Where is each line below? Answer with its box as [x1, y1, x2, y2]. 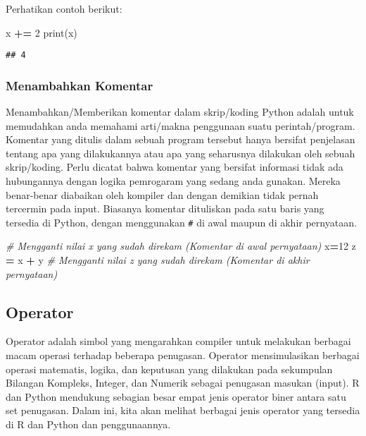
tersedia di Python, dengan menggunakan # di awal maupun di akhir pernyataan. [6, 214, 357, 229]
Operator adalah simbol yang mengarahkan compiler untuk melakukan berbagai [6, 334, 351, 349]
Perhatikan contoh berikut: [6, 1, 122, 16]
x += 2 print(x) [6, 25, 77, 40]
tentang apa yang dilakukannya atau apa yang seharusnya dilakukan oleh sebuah [6, 145, 355, 160]
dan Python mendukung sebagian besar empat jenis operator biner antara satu [6, 389, 346, 404]
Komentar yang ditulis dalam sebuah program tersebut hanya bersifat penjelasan [6, 132, 355, 147]
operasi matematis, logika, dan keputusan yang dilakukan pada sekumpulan [6, 361, 333, 376]
